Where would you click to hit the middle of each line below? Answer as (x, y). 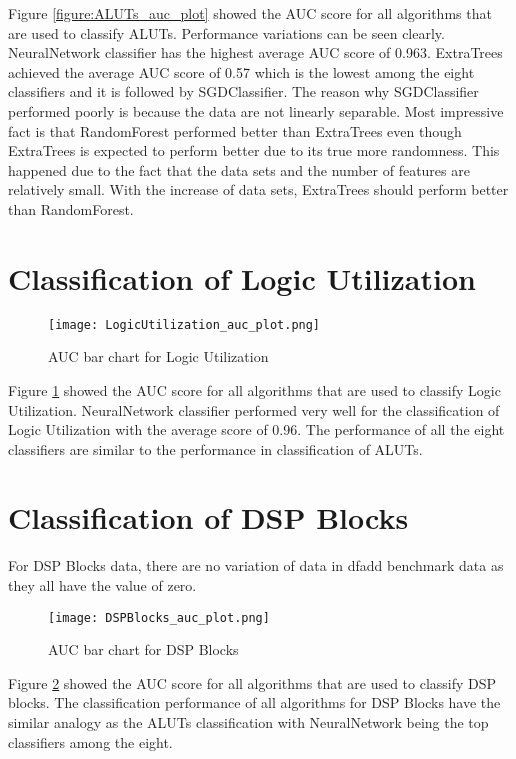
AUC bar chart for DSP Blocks (143, 649)
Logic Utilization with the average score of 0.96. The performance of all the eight (256, 429)
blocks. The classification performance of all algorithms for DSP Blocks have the (254, 702)
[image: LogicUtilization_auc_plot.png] (184, 324)
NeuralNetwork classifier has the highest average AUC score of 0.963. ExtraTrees (255, 52)
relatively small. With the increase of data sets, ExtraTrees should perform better (258, 189)
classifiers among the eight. (90, 741)
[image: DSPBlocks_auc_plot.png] (159, 617)
